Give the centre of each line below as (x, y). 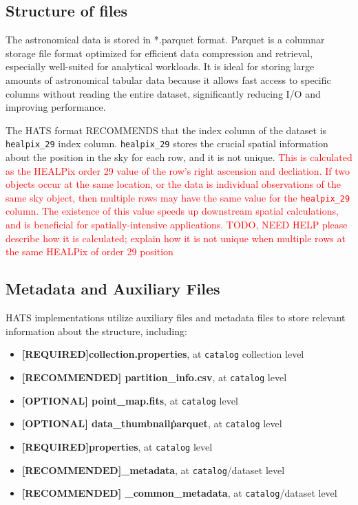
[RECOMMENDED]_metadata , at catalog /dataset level (153, 470)
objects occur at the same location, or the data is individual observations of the (173, 184)
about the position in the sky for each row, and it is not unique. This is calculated (179, 157)
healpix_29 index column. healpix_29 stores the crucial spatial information (167, 143)
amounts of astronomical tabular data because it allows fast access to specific (168, 79)
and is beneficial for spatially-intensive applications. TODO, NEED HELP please (177, 225)
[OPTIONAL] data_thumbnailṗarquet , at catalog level (152, 423)
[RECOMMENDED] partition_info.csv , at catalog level (154, 377)
